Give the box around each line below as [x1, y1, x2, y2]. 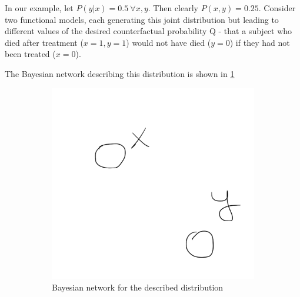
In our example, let [5, 2, 74, 14]
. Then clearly [148, 2, 198, 14]
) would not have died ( [126, 36, 211, 48]
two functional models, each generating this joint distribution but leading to [5, 13, 279, 25]
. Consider [258, 2, 296, 14]
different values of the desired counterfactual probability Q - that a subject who [5, 25, 292, 37]
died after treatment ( [5, 36, 84, 48]
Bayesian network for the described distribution [52, 281, 224, 293]
